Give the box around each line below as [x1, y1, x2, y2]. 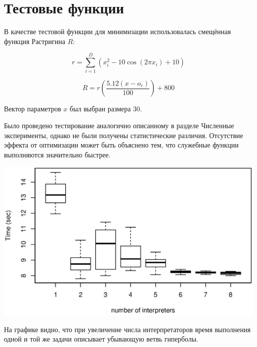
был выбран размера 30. [70, 103, 142, 114]
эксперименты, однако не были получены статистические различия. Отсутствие [4, 130, 243, 140]
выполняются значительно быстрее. [4, 149, 111, 159]
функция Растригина [4, 36, 66, 46]
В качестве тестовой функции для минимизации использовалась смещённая [4, 26, 231, 37]
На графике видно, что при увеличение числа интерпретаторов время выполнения [4, 324, 251, 334]
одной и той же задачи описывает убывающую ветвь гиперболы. [4, 334, 198, 344]
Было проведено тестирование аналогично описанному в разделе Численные [4, 120, 234, 131]
